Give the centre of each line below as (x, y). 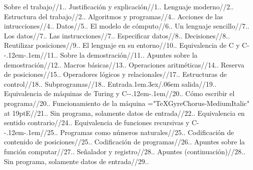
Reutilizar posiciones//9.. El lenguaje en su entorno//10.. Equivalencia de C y (122, 45)
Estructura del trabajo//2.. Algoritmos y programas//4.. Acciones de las (113, 16)
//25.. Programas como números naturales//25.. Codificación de (137, 132)
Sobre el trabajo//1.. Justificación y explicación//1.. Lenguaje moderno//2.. (119, 6)
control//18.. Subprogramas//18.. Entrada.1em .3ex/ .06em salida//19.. (110, 84)
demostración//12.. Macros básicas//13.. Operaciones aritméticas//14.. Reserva (124, 64)
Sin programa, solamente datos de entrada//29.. (77, 161)
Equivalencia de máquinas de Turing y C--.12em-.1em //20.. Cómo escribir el (119, 93)
